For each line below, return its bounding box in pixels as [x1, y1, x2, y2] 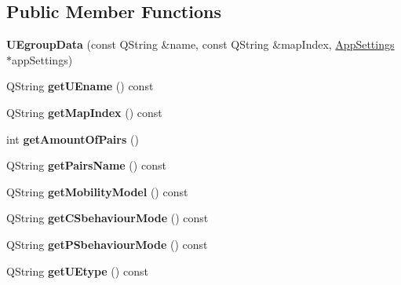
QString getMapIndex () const [6, 104, 162, 120]
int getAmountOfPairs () [6, 130, 139, 147]
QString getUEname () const [6, 78, 154, 94]
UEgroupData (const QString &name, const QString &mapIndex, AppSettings [6, 36, 395, 53]
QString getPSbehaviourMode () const [6, 236, 208, 252]
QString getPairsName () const [6, 157, 166, 174]
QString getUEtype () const [6, 262, 148, 279]
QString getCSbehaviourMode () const [6, 210, 209, 226]
